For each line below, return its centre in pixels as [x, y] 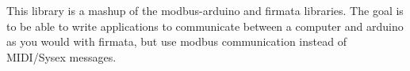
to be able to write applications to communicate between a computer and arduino [205, 26]
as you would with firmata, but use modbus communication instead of [176, 41]
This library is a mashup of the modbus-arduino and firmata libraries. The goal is [205, 10]
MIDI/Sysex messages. [61, 56]
